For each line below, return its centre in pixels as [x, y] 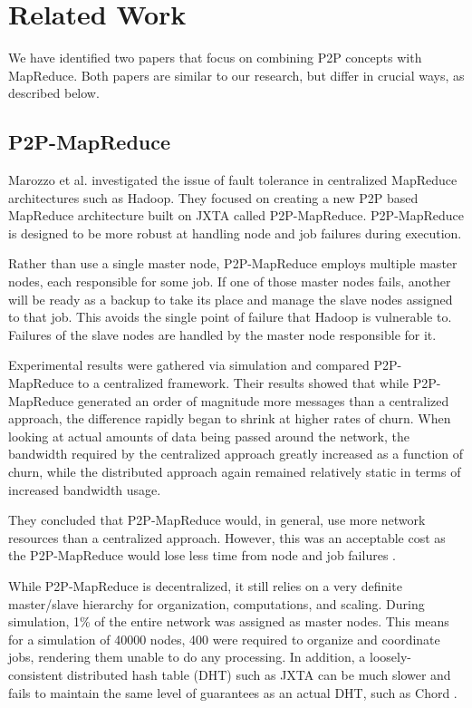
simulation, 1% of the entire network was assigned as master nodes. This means [229, 621]
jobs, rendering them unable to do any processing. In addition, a [187, 657]
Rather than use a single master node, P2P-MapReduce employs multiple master [233, 263]
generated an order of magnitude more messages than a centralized [263, 400]
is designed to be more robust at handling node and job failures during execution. [235, 233]
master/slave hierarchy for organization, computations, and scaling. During [217, 603]
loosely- [390, 657]
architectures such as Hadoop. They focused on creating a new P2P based [213, 197]
